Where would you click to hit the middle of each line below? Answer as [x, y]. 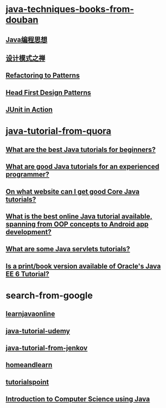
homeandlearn [29, 365]
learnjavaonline [30, 314]
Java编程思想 [26, 39]
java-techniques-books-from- [70, 9]
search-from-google [49, 295]
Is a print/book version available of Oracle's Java [83, 266]
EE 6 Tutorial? [27, 274]
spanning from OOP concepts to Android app [77, 224]
